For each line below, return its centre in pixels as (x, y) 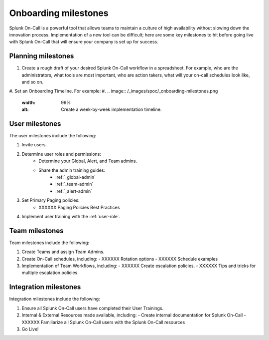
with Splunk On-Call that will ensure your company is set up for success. (84, 42)
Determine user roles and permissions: (62, 154)
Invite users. (34, 145)
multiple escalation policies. (50, 273)
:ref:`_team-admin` (74, 184)
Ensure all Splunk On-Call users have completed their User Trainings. (93, 308)
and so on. (33, 82)
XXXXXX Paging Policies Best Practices (79, 207)
